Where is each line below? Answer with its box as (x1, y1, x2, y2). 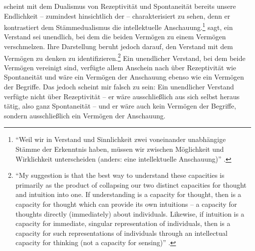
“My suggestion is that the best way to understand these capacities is (15, 170, 225, 180)
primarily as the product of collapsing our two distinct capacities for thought (15, 179, 247, 190)
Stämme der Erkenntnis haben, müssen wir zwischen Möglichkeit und (15, 144, 224, 154)
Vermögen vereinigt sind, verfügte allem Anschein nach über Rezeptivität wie (4, 62, 236, 72)
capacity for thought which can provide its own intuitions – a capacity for (15, 199, 237, 209)
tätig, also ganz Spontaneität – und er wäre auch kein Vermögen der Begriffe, (4, 101, 236, 111)
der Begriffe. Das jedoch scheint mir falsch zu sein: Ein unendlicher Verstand (4, 82, 234, 92)
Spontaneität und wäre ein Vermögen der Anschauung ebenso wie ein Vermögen (4, 72, 244, 82)
